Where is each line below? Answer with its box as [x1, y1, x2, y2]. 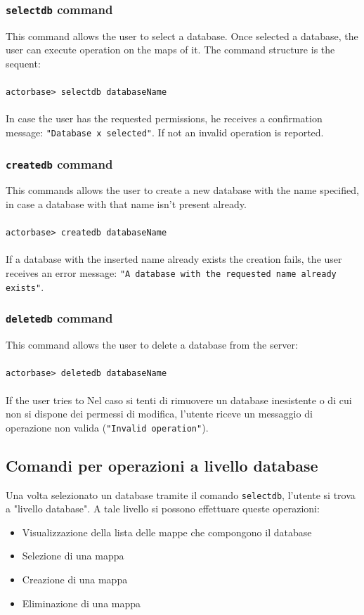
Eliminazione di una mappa [22, 595, 141, 610]
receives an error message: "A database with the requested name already [6, 266, 337, 280]
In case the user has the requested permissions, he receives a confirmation [6, 111, 323, 126]
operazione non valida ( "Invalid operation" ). [6, 420, 209, 434]
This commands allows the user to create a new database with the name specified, [6, 183, 359, 198]
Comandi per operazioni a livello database [6, 454, 318, 476]
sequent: [6, 56, 41, 70]
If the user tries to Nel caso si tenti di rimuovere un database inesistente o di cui [6, 392, 352, 407]
